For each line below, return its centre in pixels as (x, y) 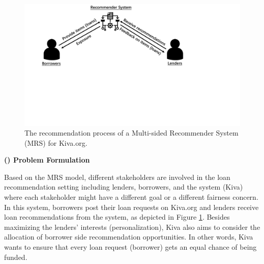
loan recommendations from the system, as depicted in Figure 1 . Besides (117, 217)
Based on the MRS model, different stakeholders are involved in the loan (117, 177)
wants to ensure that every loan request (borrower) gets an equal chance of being (130, 247)
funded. (16, 257)
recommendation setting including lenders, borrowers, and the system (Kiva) (124, 187)
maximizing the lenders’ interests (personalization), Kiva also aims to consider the (132, 227)
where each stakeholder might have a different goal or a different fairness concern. (131, 197)
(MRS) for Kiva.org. (56, 142)
